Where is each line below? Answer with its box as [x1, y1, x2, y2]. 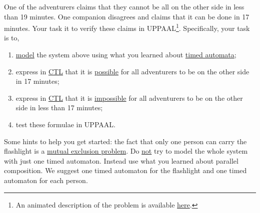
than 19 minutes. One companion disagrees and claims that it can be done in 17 [4, 11, 249, 21]
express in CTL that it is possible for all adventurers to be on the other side [15, 66, 249, 76]
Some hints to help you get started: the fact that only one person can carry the [4, 136, 247, 146]
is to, [4, 32, 19, 43]
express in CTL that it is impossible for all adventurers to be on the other [15, 92, 243, 103]
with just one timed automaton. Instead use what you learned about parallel [4, 155, 238, 166]
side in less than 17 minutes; [15, 102, 103, 113]
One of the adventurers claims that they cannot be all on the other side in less [4, 1, 244, 11]
